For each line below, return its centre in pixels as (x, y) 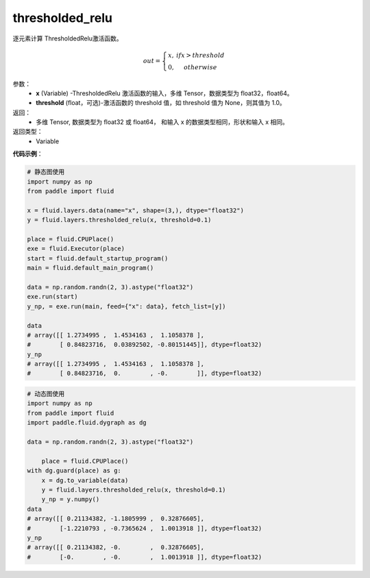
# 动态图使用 (46, 394)
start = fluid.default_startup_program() (98, 258)
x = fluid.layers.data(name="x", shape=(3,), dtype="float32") (136, 210)
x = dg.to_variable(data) (85, 480)
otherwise (200, 67)
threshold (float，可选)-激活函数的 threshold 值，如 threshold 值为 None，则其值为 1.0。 (161, 103)
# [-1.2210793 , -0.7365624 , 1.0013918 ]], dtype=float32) (145, 528)
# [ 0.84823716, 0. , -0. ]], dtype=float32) (145, 373)
